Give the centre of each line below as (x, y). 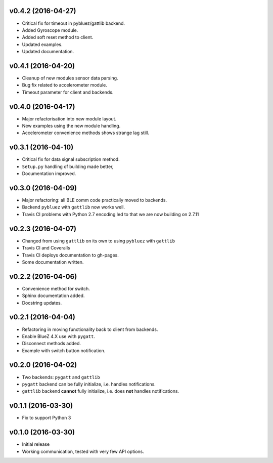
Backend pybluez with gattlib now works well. (73, 207)
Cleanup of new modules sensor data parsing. (70, 78)
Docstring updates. (42, 303)
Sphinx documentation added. (53, 296)
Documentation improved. (49, 174)
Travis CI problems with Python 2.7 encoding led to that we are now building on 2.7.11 (110, 214)
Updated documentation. (48, 52)
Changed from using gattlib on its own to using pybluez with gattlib (99, 241)
